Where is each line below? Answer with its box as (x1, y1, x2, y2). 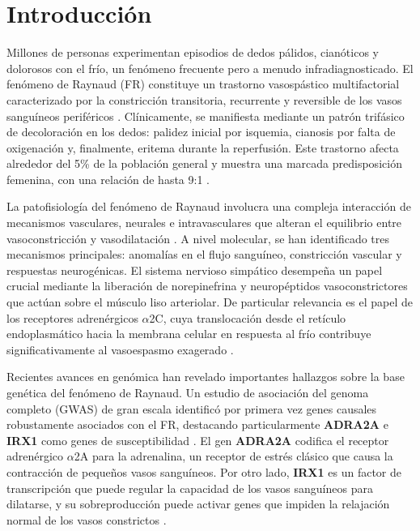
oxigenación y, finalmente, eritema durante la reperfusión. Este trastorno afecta (6, 139, 399, 156)
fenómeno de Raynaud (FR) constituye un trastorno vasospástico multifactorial (6, 75, 400, 92)
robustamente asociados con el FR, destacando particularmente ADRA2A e (6, 416, 388, 433)
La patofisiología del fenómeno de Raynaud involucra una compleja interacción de (6, 198, 411, 215)
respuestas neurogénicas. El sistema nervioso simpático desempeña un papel (6, 261, 383, 278)
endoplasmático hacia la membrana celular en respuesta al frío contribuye (6, 325, 371, 342)
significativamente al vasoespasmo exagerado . (6, 340, 234, 358)
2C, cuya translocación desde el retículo (149, 309, 346, 326)
